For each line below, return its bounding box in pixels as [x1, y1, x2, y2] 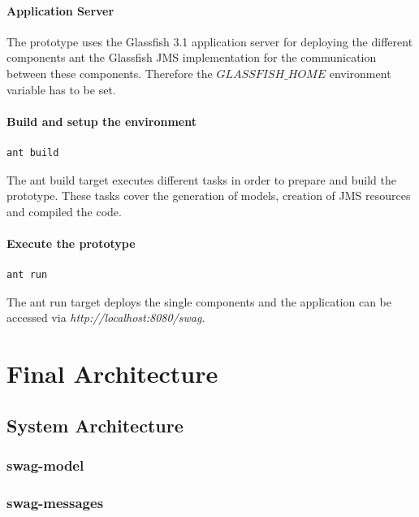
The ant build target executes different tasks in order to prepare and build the [6, 171, 396, 188]
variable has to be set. [6, 80, 116, 98]
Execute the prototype [6, 234, 136, 251]
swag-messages [6, 492, 104, 512]
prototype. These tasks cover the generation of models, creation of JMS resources [6, 187, 411, 204]
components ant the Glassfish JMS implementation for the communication [6, 49, 377, 66]
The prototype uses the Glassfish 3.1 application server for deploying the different [6, 33, 413, 50]
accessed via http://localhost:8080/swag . [6, 309, 205, 326]
